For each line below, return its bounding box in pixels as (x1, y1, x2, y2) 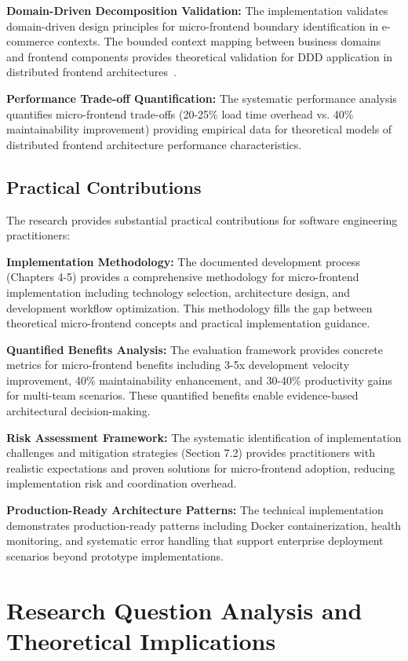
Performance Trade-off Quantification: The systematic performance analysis (6, 89, 397, 106)
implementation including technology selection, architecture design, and (6, 283, 351, 300)
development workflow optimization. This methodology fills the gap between (6, 299, 373, 316)
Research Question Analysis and (6, 593, 362, 626)
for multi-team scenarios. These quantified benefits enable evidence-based (6, 387, 359, 404)
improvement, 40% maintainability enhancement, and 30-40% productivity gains (6, 371, 392, 388)
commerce (6, 33, 54, 49)
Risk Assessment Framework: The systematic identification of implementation (6, 429, 402, 445)
